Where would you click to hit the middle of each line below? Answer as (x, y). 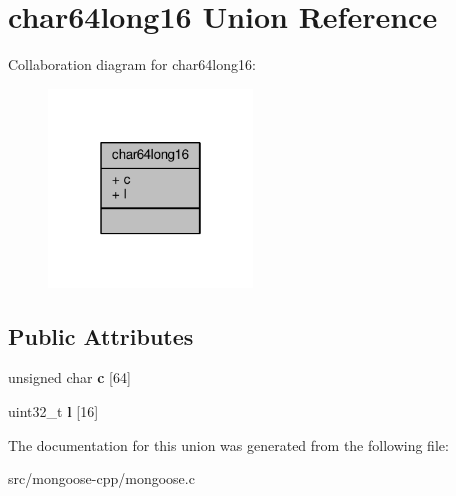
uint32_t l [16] (53, 411)
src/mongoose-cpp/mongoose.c (101, 478)
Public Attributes (101, 335)
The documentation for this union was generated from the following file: (228, 444)
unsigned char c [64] (69, 377)
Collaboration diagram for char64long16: (132, 64)
